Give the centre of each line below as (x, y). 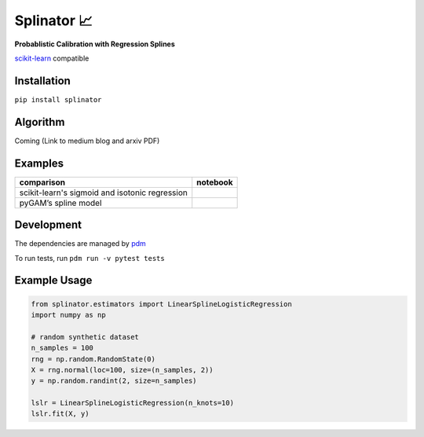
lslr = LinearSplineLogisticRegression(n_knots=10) (133, 403)
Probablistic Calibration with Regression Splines (95, 44)
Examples (39, 163)
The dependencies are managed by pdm (80, 244)
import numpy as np (68, 315)
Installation (42, 81)
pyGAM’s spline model (60, 203)
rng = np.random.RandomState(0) (93, 359)
